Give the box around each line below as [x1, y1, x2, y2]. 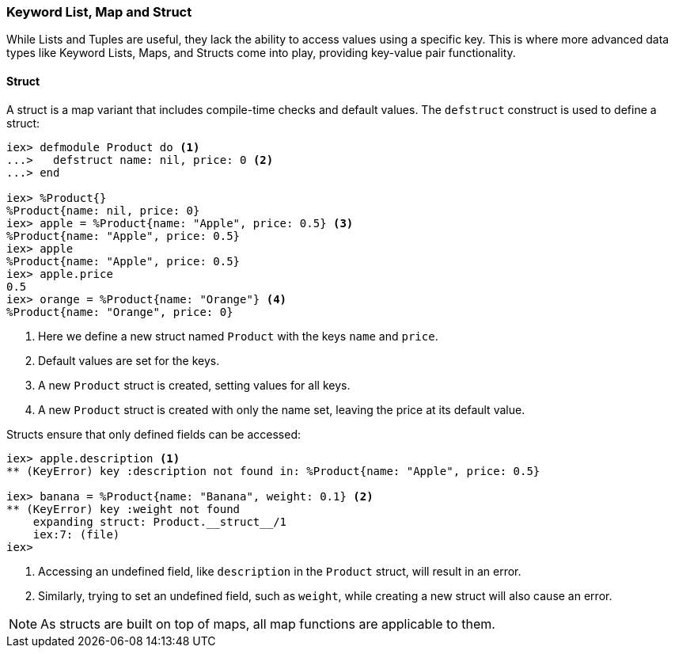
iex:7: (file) [32, 527, 120, 541]
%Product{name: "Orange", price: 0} [6, 305, 233, 318]
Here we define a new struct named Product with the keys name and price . [38, 329, 438, 343]
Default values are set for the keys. [38, 353, 220, 367]
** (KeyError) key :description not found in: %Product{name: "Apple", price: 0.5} [6, 464, 540, 477]
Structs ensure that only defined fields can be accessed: [6, 427, 301, 441]
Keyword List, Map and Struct [6, 4, 192, 20]
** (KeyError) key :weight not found [6, 502, 241, 515]
